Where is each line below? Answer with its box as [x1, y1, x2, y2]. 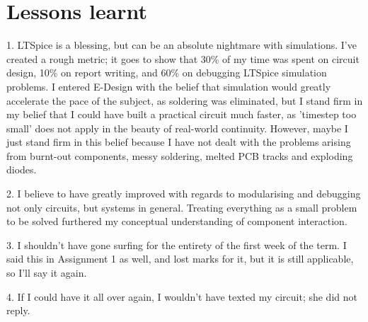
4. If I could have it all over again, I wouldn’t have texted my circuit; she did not [6, 289, 357, 304]
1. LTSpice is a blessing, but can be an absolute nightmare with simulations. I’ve [6, 38, 357, 52]
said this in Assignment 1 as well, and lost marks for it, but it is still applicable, [6, 251, 354, 266]
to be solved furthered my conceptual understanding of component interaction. [6, 214, 347, 229]
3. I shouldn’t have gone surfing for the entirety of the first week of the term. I [6, 237, 347, 252]
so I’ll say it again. [6, 265, 87, 280]
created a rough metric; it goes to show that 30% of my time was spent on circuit [6, 51, 360, 66]
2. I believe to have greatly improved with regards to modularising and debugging [6, 186, 361, 201]
